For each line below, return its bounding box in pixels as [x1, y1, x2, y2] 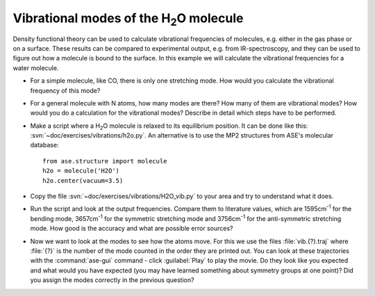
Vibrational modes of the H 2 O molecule [12, 10, 244, 28]
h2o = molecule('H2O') [42, 167, 120, 175]
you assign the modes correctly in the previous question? [30, 276, 194, 284]
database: [30, 141, 59, 149]
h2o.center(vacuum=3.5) [42, 176, 124, 184]
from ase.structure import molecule [42, 157, 167, 165]
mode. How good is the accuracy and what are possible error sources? [30, 224, 233, 233]
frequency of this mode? [30, 86, 101, 94]
